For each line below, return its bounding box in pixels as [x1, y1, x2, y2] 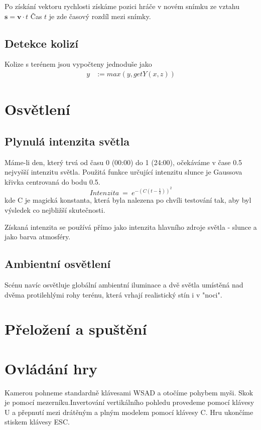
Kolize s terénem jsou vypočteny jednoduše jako [5, 59, 152, 69]
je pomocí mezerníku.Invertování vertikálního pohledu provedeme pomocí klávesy [5, 397, 254, 407]
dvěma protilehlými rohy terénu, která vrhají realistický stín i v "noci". [5, 289, 222, 300]
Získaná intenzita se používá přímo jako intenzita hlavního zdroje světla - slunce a [5, 221, 257, 232]
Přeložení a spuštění [5, 319, 147, 339]
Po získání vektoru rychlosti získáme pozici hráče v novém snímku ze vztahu [5, 1, 240, 11]
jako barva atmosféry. [5, 231, 71, 242]
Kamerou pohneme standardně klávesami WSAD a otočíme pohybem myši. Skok [5, 387, 253, 397]
